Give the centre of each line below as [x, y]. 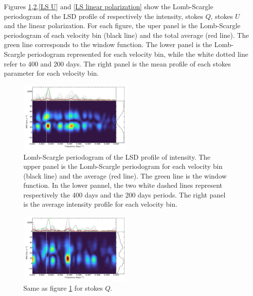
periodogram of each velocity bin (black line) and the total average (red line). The [126, 35]
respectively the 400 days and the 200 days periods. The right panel [125, 194]
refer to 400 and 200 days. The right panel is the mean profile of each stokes [117, 63]
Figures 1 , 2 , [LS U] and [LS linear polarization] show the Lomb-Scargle [109, 6]
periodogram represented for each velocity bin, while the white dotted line [138, 54]
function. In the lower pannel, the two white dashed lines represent [123, 185]
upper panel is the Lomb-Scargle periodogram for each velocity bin [123, 166]
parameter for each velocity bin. [51, 73]
